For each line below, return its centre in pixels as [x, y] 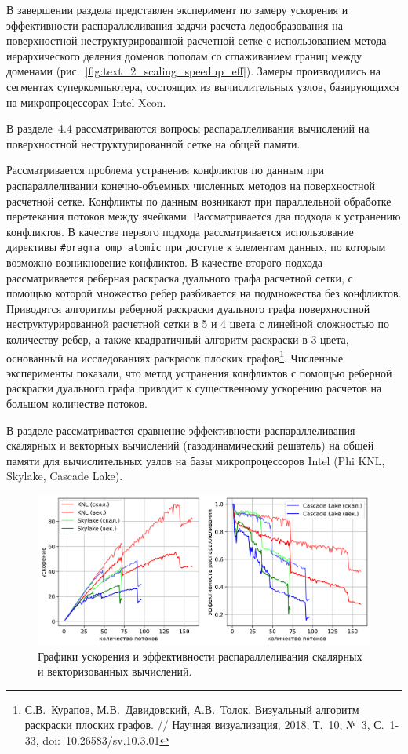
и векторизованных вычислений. [115, 671]
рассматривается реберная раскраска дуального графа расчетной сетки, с [180, 277]
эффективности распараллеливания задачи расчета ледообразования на [175, 25]
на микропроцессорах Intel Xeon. [86, 102]
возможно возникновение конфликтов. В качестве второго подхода [165, 262]
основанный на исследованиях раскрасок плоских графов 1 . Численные [175, 356]
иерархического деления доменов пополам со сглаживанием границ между [184, 55]
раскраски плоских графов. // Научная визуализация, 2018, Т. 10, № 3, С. [204, 725]
